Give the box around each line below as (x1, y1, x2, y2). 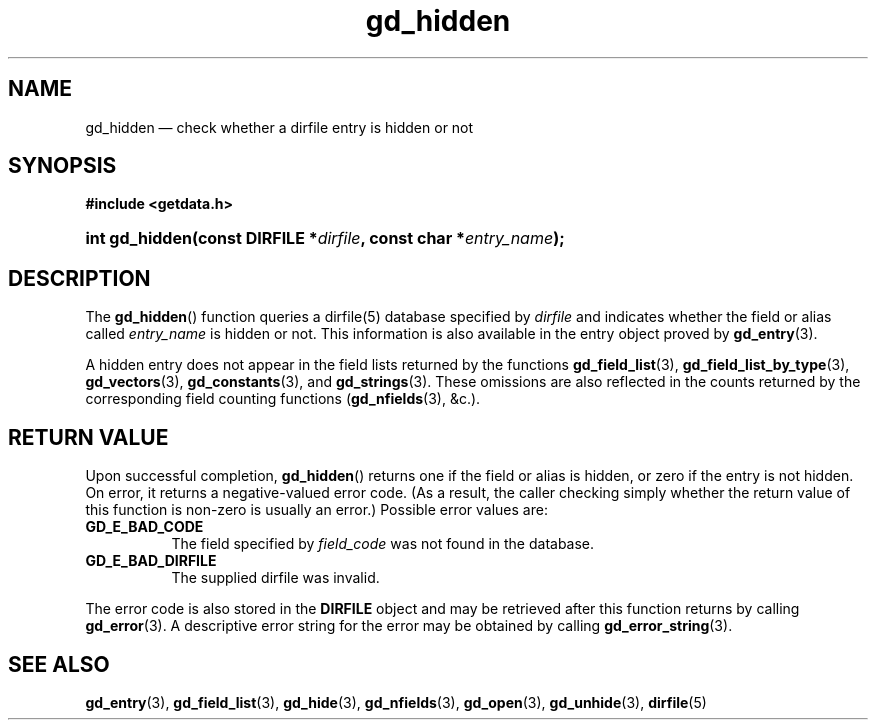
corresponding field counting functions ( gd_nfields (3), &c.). (85, 390, 481, 408)
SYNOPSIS (8, 153, 117, 179)
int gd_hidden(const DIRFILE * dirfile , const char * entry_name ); (85, 228, 565, 249)
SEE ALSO (8, 651, 110, 677)
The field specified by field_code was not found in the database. (171, 535, 595, 553)
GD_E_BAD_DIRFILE (85, 552, 217, 570)
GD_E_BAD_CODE (85, 518, 204, 536)
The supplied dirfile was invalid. (171, 569, 380, 587)
